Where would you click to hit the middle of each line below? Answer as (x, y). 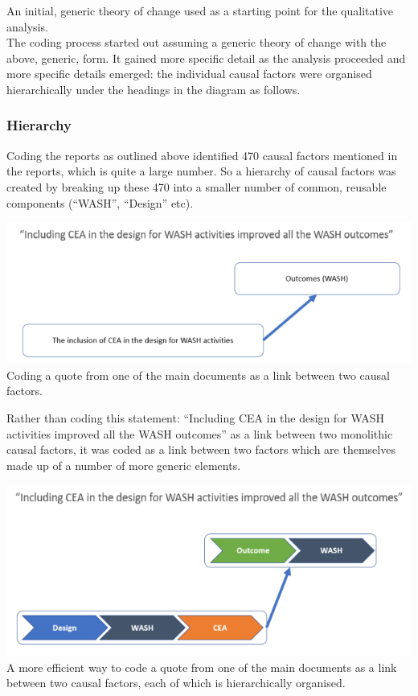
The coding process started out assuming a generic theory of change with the (197, 42)
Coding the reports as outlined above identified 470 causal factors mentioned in (202, 155)
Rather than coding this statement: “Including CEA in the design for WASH (196, 418)
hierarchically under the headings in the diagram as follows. (154, 89)
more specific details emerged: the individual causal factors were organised (189, 74)
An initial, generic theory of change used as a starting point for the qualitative (200, 10)
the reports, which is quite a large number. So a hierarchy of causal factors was (201, 171)
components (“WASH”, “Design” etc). (100, 202)
